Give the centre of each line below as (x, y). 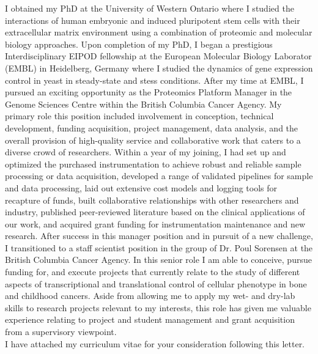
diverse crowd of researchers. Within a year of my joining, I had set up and (146, 152)
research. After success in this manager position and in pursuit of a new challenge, (159, 236)
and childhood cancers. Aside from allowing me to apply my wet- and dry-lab (150, 296)
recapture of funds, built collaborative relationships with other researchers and (152, 200)
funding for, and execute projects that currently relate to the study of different (153, 272)
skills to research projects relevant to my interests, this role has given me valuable (158, 307)
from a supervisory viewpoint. (61, 332)
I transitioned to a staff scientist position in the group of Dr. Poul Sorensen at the (159, 247)
